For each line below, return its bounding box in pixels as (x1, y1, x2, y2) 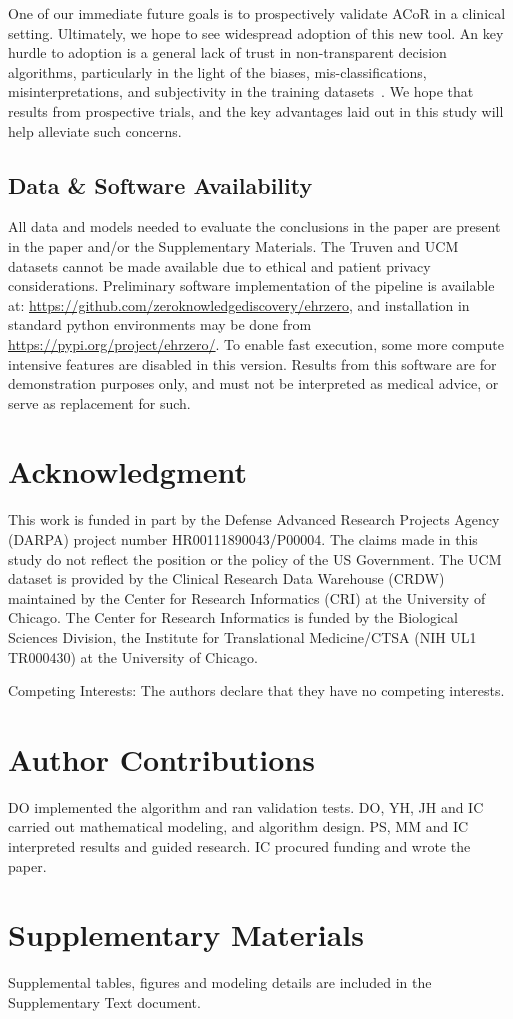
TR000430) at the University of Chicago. (8, 646, 258, 667)
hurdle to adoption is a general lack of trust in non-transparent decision (8, 42, 447, 63)
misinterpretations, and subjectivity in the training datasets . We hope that (8, 81, 474, 102)
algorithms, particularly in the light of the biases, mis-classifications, (8, 61, 427, 82)
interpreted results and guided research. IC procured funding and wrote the (8, 836, 471, 857)
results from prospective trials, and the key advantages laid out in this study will (8, 100, 504, 121)
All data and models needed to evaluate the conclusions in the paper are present (8, 216, 501, 237)
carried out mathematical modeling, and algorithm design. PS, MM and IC (8, 816, 469, 837)
